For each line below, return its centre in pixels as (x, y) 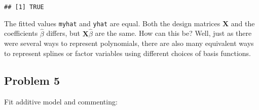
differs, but (63, 33)
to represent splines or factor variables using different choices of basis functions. (128, 53)
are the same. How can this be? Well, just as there (173, 33)
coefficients (21, 33)
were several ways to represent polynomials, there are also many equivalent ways (129, 43)
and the (243, 23)
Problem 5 (32, 80)
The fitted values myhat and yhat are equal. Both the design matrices (112, 23)
